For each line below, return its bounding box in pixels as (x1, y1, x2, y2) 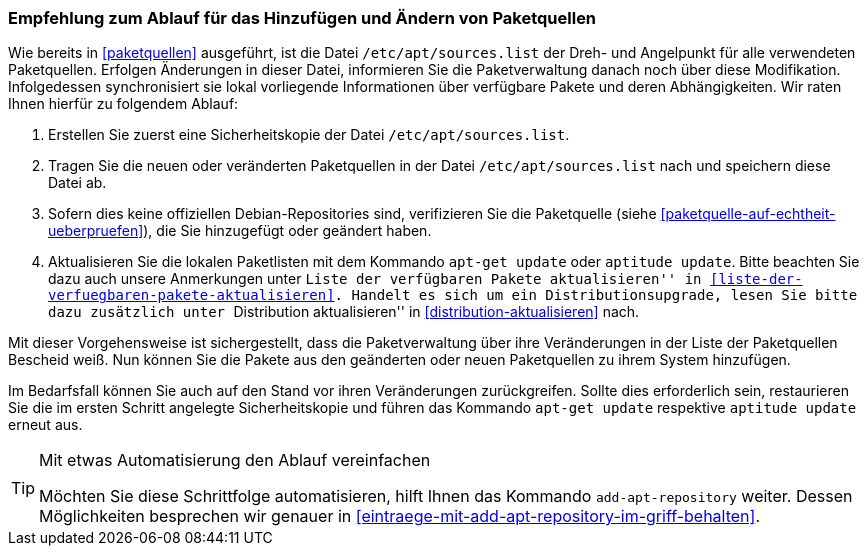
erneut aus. (8, 416, 83, 434)
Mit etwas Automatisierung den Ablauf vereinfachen (39, 450, 431, 471)
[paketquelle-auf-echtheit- (660, 205, 836, 223)
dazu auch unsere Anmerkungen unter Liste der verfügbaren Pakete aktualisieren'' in (48, 270, 702, 288)
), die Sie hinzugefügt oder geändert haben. (143, 222, 432, 240)
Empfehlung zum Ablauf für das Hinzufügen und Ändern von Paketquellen (8, 8, 597, 28)
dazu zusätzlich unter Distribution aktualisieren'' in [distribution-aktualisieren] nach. (48, 303, 640, 321)
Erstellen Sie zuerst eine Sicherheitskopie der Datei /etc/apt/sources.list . (48, 126, 570, 144)
